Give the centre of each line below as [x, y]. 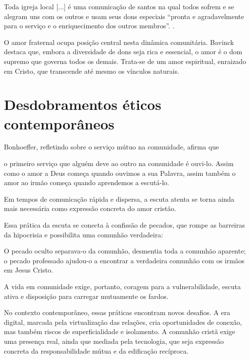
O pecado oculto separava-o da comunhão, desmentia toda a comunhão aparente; [125, 251]
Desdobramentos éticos [83, 104]
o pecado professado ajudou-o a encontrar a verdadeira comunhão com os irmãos [124, 260]
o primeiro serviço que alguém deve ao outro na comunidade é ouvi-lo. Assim [119, 163]
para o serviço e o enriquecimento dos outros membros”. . [89, 26]
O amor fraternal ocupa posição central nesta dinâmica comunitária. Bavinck [119, 42]
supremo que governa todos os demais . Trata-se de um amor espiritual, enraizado [125, 61]
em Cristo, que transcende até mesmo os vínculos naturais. [92, 71]
